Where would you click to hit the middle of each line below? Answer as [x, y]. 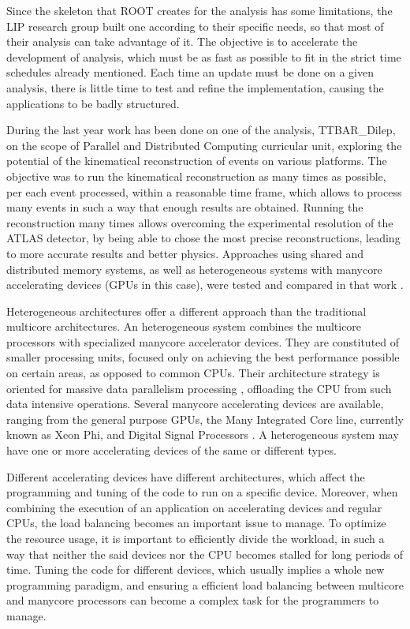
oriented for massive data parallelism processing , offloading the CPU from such [199, 388]
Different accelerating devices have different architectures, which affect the [186, 476]
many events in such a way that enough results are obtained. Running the [185, 207]
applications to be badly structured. [93, 103]
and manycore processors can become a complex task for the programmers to [193, 600]
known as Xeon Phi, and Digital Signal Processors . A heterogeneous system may [203, 434]
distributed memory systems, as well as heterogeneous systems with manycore [194, 269]
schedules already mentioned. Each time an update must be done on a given [190, 72]
